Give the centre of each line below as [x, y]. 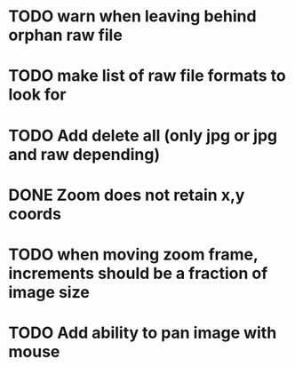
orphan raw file [66, 35]
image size [49, 292]
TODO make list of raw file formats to [147, 76]
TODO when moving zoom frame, [133, 254]
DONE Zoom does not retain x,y [127, 195]
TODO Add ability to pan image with [143, 333]
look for [37, 95]
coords [35, 214]
